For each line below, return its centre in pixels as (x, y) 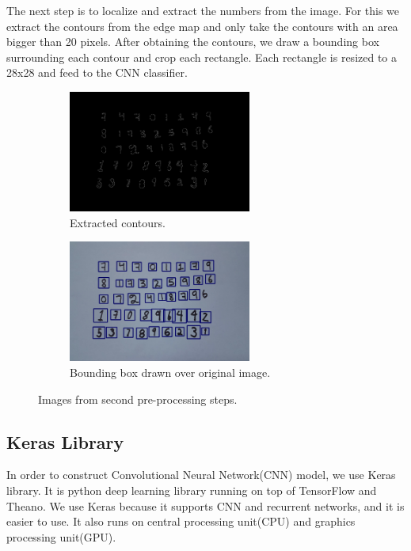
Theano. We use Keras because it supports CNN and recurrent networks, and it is (205, 505)
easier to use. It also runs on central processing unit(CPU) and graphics (181, 521)
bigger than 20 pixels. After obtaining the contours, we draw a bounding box (193, 42)
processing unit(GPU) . (61, 536)
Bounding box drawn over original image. (170, 372)
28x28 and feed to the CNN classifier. (97, 72)
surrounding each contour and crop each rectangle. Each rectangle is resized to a (202, 57)
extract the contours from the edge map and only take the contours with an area (202, 26)
